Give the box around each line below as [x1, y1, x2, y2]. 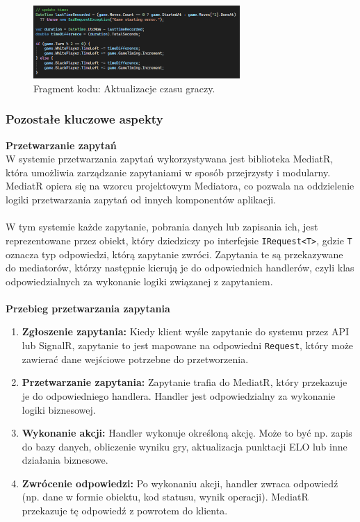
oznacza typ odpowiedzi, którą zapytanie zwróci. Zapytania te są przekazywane [6, 246, 343, 261]
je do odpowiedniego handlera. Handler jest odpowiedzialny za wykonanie [22, 388, 336, 403]
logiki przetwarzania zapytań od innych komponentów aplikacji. [6, 192, 277, 207]
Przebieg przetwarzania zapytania [6, 301, 170, 315]
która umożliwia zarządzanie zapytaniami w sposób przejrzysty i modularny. [6, 165, 331, 179]
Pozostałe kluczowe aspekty [6, 110, 163, 128]
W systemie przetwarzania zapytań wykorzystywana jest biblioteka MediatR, [6, 151, 334, 166]
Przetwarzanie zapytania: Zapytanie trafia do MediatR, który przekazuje [22, 375, 347, 389]
